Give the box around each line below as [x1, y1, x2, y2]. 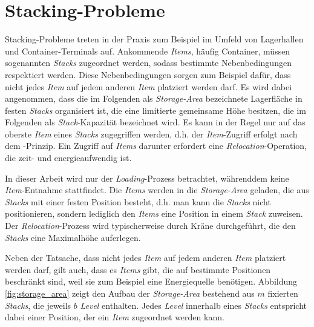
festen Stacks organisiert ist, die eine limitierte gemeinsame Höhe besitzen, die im [5, 104, 306, 116]
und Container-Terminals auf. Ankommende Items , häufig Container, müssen [5, 44, 290, 57]
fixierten [267, 287, 298, 299]
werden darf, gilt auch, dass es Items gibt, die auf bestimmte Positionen [5, 263, 271, 276]
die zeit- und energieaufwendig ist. [5, 151, 132, 164]
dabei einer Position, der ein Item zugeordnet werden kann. [5, 311, 224, 323]
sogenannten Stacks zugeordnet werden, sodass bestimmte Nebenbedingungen [5, 56, 292, 69]
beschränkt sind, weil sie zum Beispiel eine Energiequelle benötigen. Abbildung [5, 275, 298, 288]
